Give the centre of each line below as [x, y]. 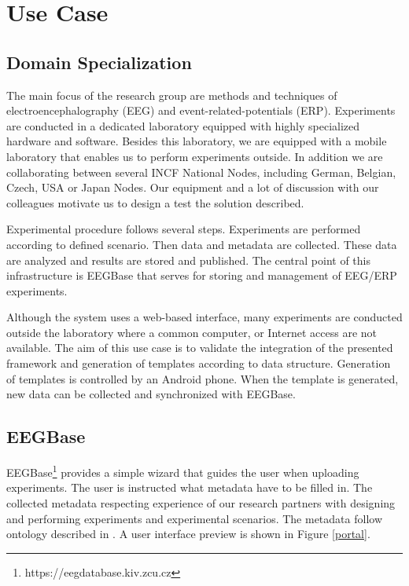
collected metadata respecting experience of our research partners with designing [201, 502]
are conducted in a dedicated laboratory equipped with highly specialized [183, 125]
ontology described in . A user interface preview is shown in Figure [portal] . [188, 534]
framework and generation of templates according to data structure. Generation [199, 363]
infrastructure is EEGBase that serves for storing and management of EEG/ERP [202, 275]
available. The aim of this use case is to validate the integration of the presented [200, 348]
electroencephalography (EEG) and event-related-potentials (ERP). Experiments [201, 110]
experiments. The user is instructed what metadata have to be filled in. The [190, 487]
